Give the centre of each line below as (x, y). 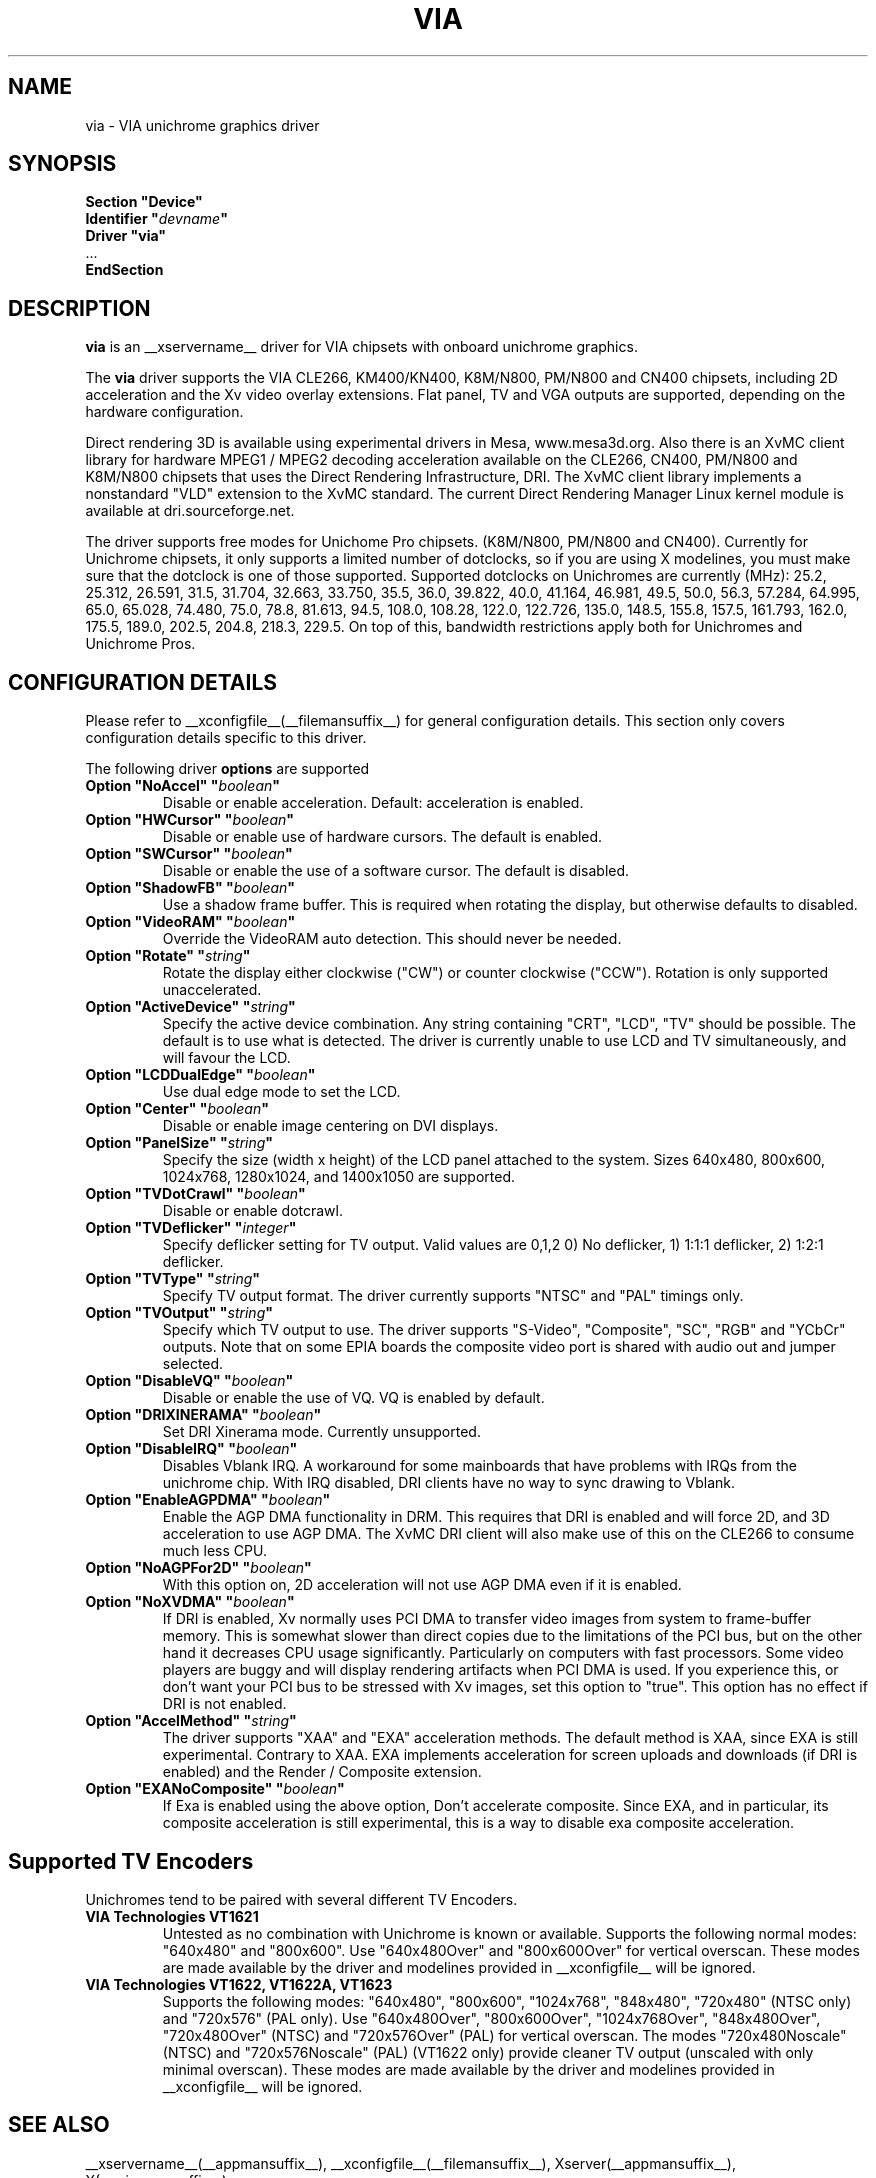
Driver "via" (126, 236)
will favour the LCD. (226, 1058)
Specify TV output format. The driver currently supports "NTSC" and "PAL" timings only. (453, 1296)
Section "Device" (144, 202)
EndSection (124, 270)
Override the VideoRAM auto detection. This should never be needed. (392, 939)
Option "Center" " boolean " (177, 1109)
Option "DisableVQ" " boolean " (189, 1381)
